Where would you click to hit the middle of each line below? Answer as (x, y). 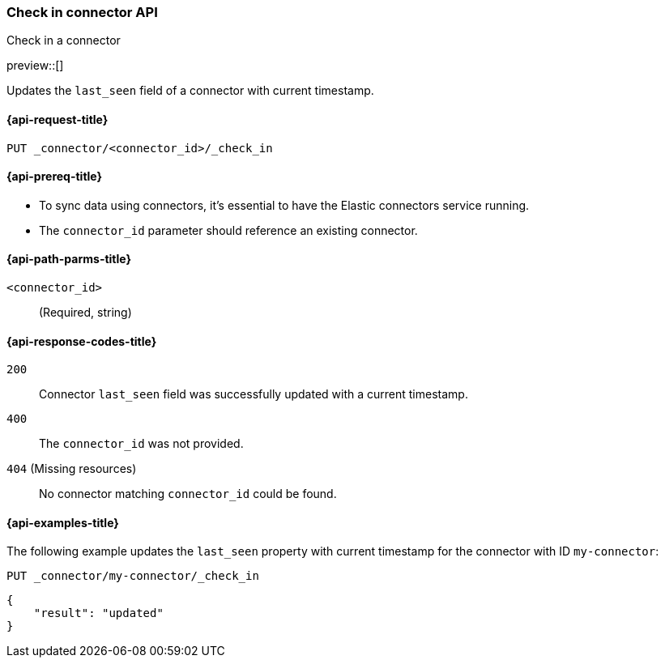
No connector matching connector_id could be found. (188, 494)
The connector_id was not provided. (141, 444)
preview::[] (35, 66)
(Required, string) (85, 313)
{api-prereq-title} (55, 177)
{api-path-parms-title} (69, 259)
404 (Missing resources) (72, 469)
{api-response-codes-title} (82, 341)
